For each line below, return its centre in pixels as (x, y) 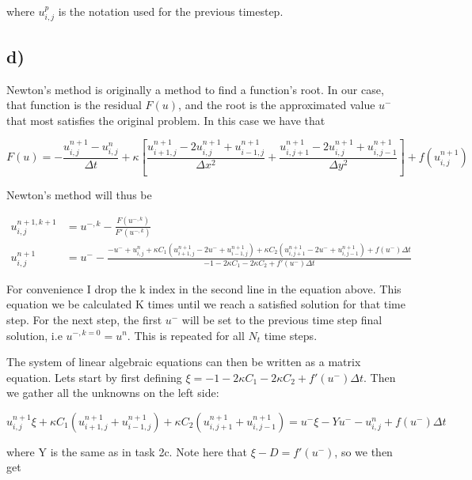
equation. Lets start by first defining (94, 377)
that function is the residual (74, 105)
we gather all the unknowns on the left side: (113, 393)
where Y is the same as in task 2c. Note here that (127, 451)
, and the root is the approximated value (277, 105)
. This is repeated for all (186, 335)
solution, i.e (34, 335)
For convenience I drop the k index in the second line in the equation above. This (204, 288)
